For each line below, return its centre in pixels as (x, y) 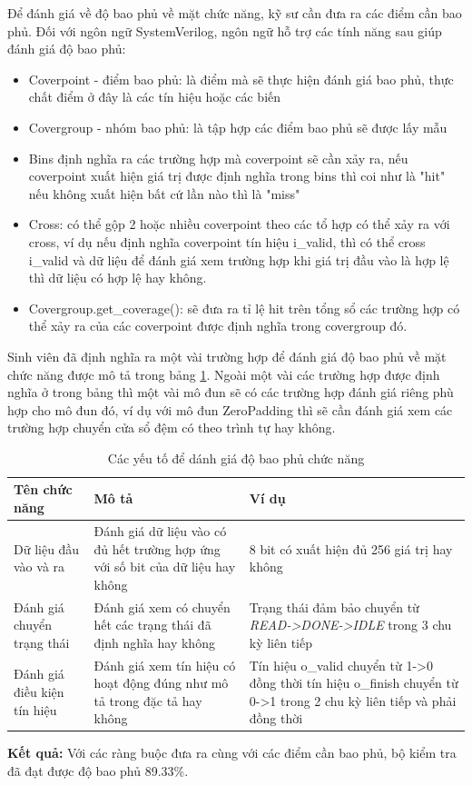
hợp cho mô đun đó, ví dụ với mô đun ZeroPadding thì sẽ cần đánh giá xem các (230, 409)
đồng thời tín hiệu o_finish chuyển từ (354, 683)
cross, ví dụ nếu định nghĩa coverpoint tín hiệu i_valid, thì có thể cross (227, 241)
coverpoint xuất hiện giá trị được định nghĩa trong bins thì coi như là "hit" (237, 176)
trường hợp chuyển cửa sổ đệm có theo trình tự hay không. (172, 428)
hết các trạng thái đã (152, 625)
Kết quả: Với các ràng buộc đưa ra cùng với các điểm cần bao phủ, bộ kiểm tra (232, 753)
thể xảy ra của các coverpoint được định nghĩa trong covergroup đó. (218, 326)
